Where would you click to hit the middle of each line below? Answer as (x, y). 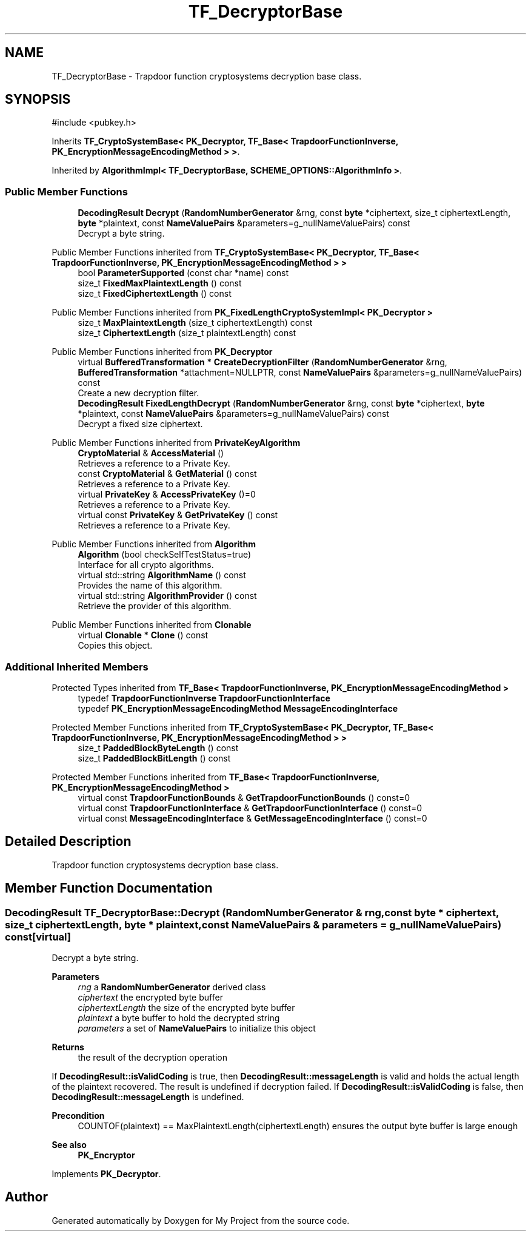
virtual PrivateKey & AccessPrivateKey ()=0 (167, 495)
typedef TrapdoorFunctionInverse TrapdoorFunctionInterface (204, 698)
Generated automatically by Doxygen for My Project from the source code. (201, 1220)
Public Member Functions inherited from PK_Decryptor (162, 352)
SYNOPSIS (38, 100)
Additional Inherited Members (77, 667)
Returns (68, 1047)
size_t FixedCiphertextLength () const (155, 294)
